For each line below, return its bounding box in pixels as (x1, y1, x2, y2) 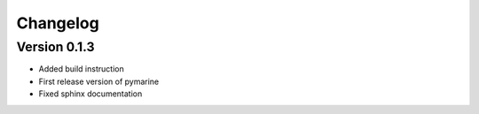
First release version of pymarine (38, 76, 160, 87)
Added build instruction (38, 64, 124, 74)
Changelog (16, 13, 99, 33)
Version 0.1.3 (16, 39, 95, 55)
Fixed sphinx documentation (38, 88, 143, 99)
